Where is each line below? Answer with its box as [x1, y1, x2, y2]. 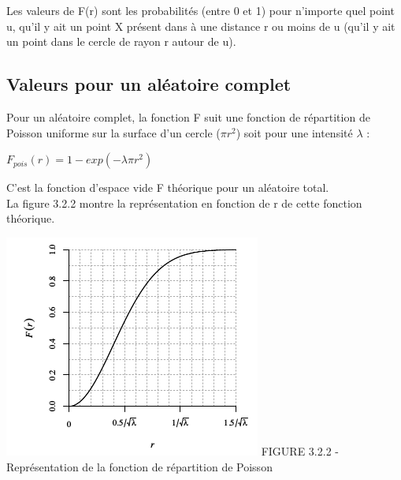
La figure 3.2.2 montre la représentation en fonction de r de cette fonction [6, 194, 362, 211]
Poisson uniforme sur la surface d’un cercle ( [6, 124, 221, 141]
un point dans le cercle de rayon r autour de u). [6, 33, 236, 50]
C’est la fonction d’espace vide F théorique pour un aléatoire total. [6, 179, 329, 196]
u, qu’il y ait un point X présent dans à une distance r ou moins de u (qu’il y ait [6, 17, 395, 34]
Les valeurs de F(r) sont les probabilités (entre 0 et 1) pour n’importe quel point [6, 2, 395, 18]
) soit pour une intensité [236, 124, 353, 141]
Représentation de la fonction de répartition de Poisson [6, 458, 273, 474]
